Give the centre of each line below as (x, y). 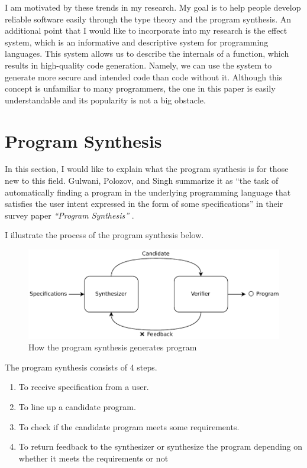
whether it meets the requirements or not (93, 458)
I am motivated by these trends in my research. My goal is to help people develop (153, 7)
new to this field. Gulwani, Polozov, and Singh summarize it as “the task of (142, 181)
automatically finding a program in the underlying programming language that (148, 192)
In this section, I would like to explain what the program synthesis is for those (147, 169)
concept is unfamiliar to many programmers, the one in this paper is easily (140, 88)
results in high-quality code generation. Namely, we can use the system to (138, 65)
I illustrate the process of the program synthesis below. (104, 235)
